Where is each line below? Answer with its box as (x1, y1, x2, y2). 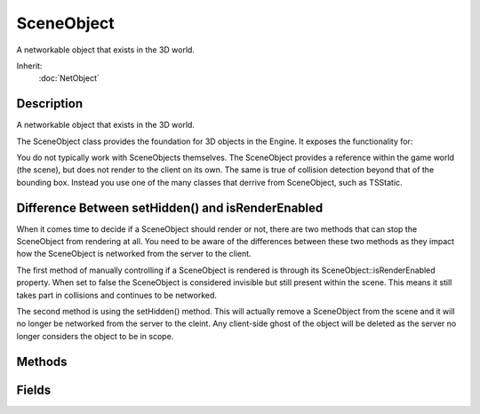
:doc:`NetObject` (38, 73, 100, 84)
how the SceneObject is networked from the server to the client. (16, 249, 252, 259)
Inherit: (16, 60, 43, 71)
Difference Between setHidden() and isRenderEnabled (16, 200, 324, 215)
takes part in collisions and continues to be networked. (16, 290, 218, 300)
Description (16, 96, 84, 111)
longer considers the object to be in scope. (16, 330, 174, 341)
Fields (16, 382, 52, 397)
